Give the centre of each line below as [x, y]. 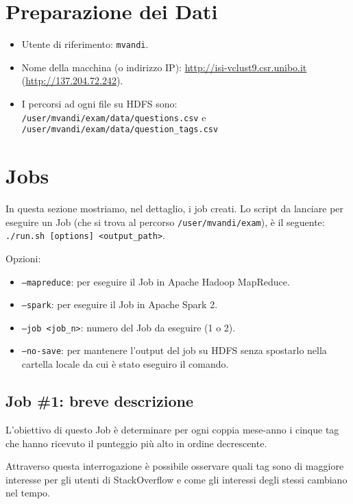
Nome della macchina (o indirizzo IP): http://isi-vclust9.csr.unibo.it [164, 67]
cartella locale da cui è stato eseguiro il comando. [125, 364]
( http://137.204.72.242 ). [72, 80]
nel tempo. [28, 493]
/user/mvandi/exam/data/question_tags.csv [120, 130]
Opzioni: [23, 258]
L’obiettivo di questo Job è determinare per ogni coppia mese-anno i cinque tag [172, 429]
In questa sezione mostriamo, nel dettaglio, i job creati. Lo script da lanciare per [175, 208]
